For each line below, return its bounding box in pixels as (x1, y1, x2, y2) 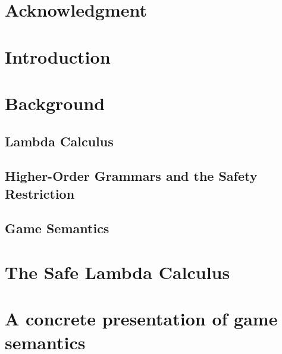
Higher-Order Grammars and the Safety (5, 167, 258, 185)
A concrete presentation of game (5, 306, 278, 331)
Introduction (5, 44, 111, 68)
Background (5, 90, 105, 115)
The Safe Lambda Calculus (5, 260, 230, 284)
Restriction (5, 184, 75, 202)
